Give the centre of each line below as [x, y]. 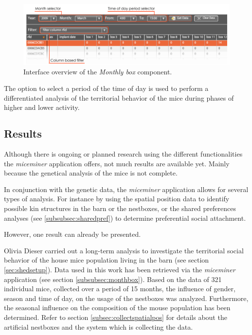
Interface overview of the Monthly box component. [98, 72]
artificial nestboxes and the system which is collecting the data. [99, 326]
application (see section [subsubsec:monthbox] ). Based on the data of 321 [113, 279]
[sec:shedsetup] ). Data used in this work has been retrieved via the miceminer [120, 269]
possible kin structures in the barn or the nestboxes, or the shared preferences [120, 208]
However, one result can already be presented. [72, 234]
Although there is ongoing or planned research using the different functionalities [123, 154]
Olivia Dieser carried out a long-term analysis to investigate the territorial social [124, 250]
